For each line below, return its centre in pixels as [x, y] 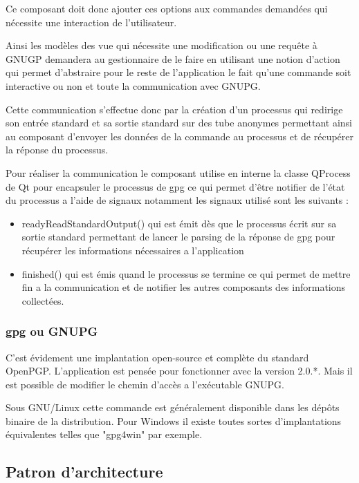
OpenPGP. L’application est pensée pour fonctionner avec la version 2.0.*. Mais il [179, 371]
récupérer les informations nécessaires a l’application [133, 250]
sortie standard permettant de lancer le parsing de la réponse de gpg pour [178, 237]
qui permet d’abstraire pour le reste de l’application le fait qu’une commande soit [178, 72]
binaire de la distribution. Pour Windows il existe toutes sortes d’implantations [174, 420]
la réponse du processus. [57, 150]
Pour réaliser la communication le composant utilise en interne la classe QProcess [178, 172]
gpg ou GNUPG [52, 331]
